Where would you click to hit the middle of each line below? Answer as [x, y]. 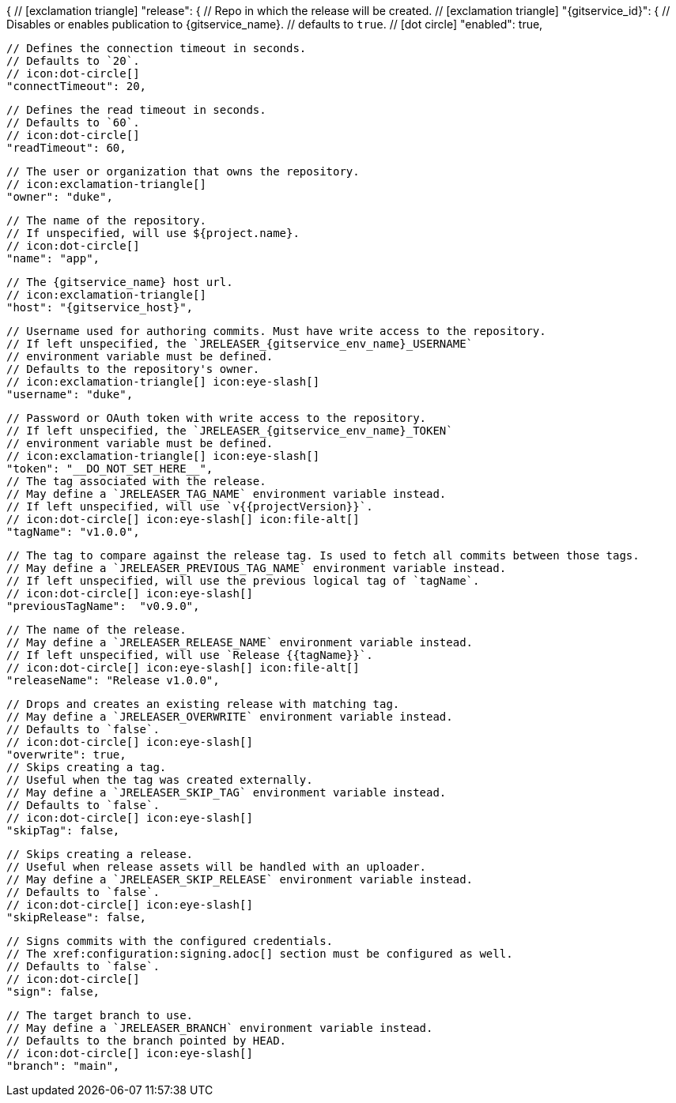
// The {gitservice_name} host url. [120, 282]
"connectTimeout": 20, [77, 86]
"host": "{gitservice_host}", [100, 307]
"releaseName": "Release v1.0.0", [113, 680]
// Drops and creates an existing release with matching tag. [203, 704]
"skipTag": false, [63, 830]
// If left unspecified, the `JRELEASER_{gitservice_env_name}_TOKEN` [230, 431]
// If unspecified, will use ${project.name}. [153, 233]
